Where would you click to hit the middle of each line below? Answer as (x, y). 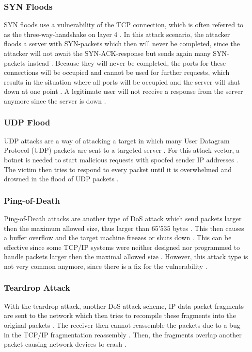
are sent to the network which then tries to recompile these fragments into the (120, 315)
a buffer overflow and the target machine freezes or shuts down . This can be (118, 238)
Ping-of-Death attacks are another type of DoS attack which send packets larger (123, 218)
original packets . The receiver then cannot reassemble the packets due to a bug (122, 325)
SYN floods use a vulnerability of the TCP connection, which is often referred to (124, 25)
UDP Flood (27, 122)
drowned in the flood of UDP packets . (61, 179)
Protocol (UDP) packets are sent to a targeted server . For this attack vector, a (122, 150)
